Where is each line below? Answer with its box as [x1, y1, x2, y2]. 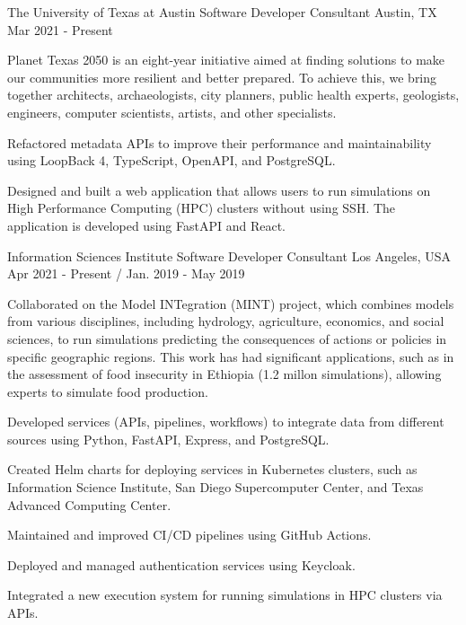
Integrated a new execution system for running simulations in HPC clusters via [7, 585, 443, 604]
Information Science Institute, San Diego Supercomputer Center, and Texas [7, 478, 424, 497]
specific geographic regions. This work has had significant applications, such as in [7, 347, 454, 365]
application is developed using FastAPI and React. [7, 216, 286, 234]
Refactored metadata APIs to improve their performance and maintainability [7, 133, 432, 152]
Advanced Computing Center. [7, 495, 171, 514]
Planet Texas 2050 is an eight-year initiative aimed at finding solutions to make [7, 50, 445, 69]
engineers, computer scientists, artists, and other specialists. [7, 102, 337, 121]
